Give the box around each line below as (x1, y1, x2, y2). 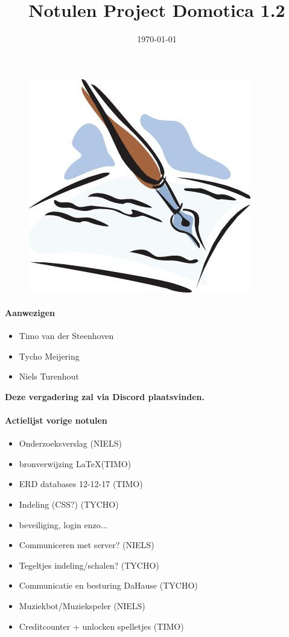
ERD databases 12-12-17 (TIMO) (19, 477, 143, 490)
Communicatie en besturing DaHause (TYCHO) (19, 579, 198, 592)
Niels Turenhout (19, 370, 79, 383)
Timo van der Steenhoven (19, 329, 114, 342)
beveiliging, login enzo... (19, 518, 108, 531)
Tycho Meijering (19, 349, 80, 362)
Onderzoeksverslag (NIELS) (19, 437, 122, 450)
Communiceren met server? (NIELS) (19, 538, 154, 551)
